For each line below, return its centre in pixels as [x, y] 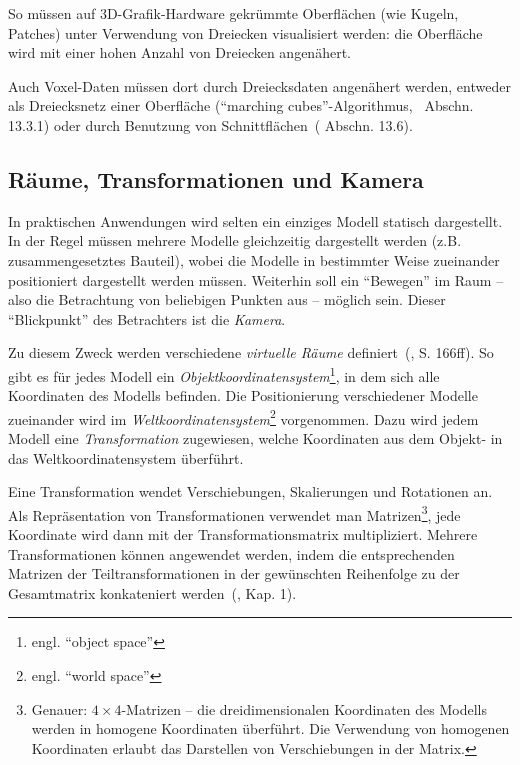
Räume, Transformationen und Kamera [216, 178]
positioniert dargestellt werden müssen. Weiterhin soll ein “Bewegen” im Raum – [256, 279]
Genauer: [59, 708]
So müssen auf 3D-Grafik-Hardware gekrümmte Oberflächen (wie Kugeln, [233, 13]
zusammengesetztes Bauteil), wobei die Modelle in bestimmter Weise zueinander [254, 259]
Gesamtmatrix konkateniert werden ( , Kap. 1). [152, 592]
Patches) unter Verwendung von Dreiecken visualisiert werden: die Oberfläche [245, 32]
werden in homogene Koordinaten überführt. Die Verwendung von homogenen [270, 728]
